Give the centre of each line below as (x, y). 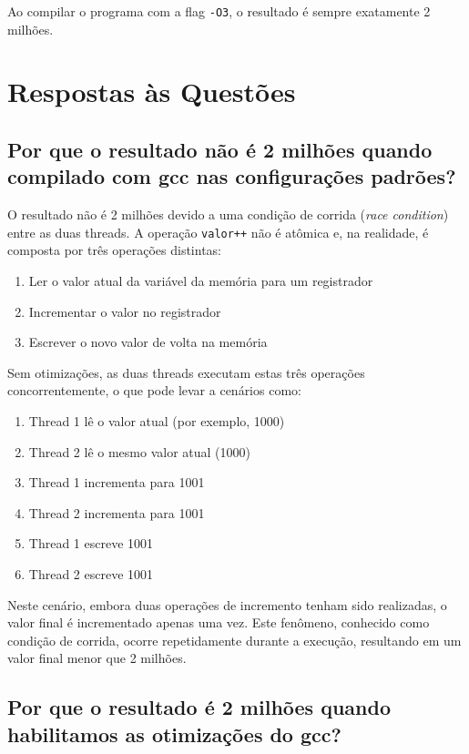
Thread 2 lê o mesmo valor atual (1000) (139, 451)
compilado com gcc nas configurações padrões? (232, 176)
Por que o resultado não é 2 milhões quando (220, 150)
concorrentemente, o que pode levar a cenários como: (154, 390)
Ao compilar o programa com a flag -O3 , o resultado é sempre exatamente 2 (219, 11)
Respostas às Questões (152, 92)
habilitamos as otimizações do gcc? (174, 734)
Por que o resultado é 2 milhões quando (199, 707)
